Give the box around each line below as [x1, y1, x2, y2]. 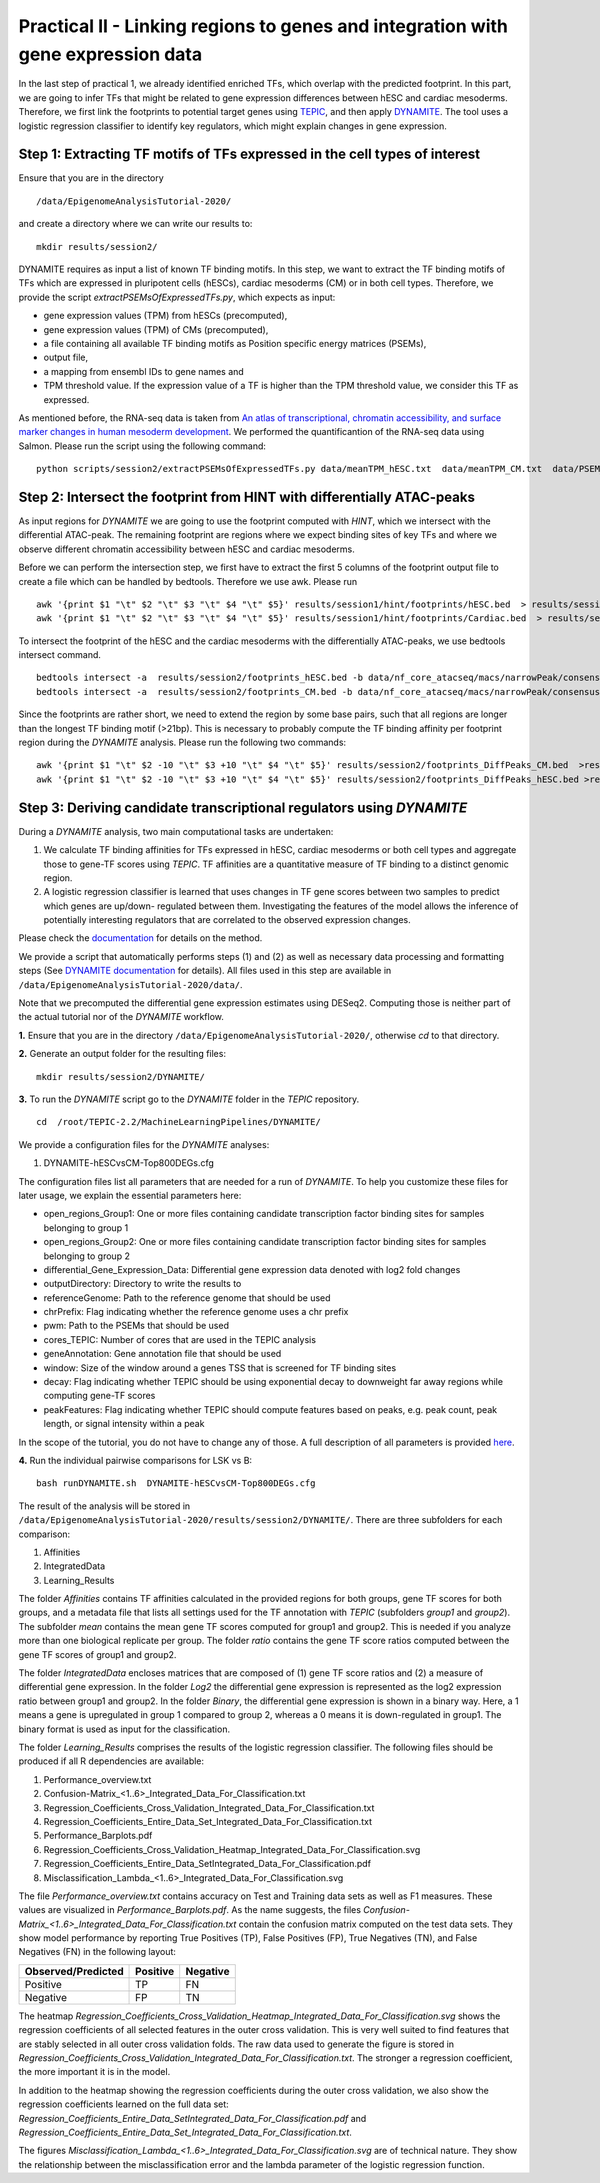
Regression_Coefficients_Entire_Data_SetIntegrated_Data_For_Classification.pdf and [18, 2112, 367, 2124]
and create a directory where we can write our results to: [18, 218, 253, 230]
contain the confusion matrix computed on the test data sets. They [238, 1918, 514, 1930]
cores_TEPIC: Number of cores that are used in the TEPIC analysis [43, 1333, 317, 1345]
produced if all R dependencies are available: [18, 1755, 205, 1767]
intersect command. [18, 649, 102, 661]
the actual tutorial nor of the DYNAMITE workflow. [18, 1011, 225, 1023]
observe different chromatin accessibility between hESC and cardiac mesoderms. [18, 543, 355, 555]
